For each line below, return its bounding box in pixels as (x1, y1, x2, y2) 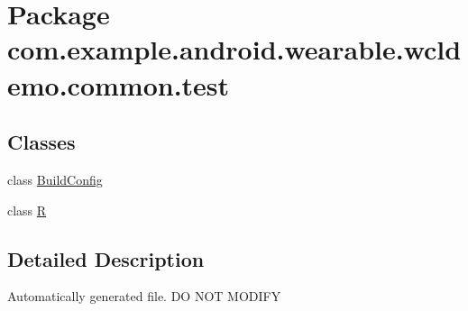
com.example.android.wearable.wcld (7, 31, 462, 68)
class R (7, 200, 47, 219)
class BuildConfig (7, 169, 103, 188)
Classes (7, 128, 76, 156)
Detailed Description (7, 244, 205, 272)
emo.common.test (7, 66, 230, 103)
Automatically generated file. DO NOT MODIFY (7, 287, 281, 306)
